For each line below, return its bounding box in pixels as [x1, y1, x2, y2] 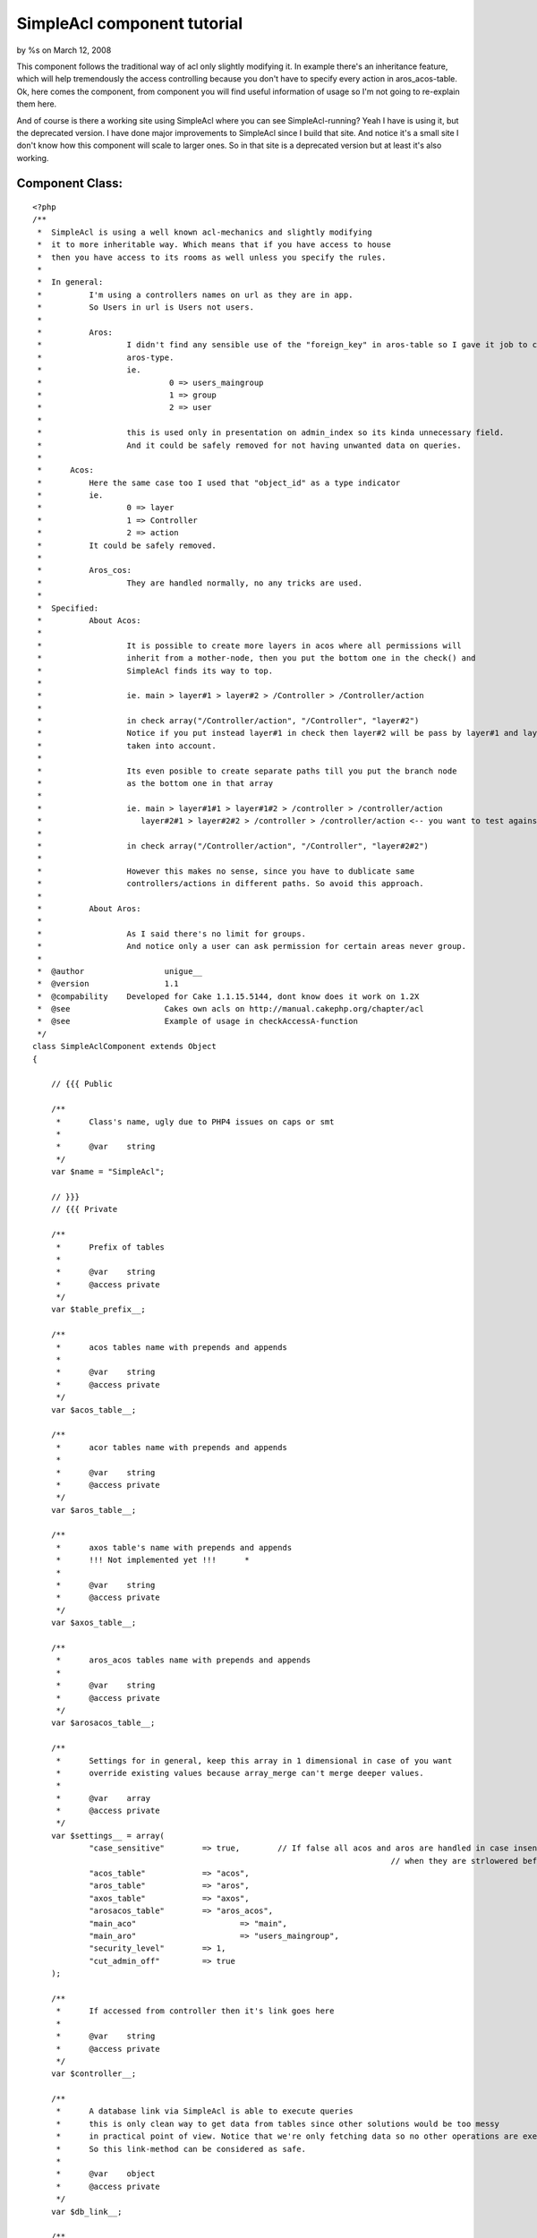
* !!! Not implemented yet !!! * [55, 1555, 250, 1566]
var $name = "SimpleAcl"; [50, 1166, 166, 1177]
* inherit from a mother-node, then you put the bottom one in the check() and [37, 653, 476, 663]
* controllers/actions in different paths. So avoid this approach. [37, 878, 424, 889]
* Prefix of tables [55, 1242, 166, 1252]
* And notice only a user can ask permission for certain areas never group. [37, 941, 467, 952]
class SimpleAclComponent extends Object [32, 1041, 217, 1052]
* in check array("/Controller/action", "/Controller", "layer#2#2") [37, 841, 430, 850]
